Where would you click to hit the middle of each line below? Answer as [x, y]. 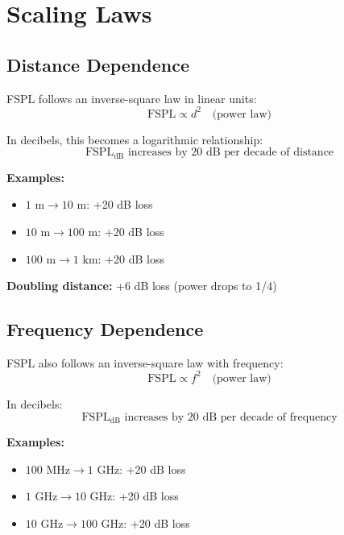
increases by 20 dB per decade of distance [231, 153]
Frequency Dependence [105, 329]
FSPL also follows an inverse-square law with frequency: [145, 362]
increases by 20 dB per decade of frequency [231, 417]
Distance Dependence [98, 64]
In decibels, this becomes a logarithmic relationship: [135, 139]
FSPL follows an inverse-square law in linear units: [132, 98]
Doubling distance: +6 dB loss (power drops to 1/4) [142, 286]
